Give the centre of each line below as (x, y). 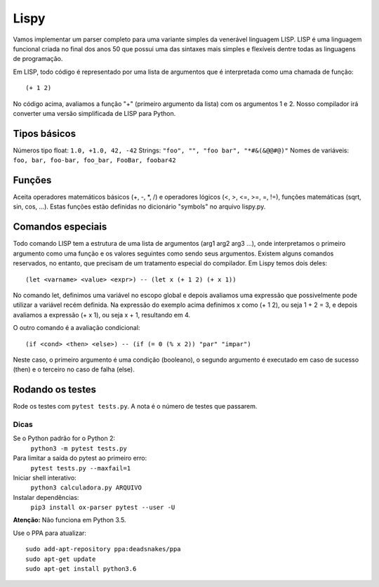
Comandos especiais (60, 227)
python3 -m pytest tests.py (79, 448)
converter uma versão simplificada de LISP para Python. (94, 113)
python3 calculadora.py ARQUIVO (86, 488)
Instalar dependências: (46, 497)
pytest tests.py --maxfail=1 (81, 468)
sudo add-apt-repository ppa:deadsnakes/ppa (104, 549)
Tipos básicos (45, 133)
